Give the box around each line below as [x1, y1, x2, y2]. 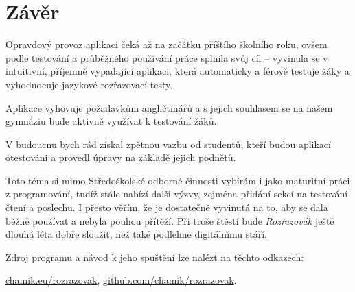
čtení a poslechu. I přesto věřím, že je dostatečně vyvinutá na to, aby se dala [5, 200, 328, 215]
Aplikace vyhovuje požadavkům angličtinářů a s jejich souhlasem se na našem [5, 100, 333, 114]
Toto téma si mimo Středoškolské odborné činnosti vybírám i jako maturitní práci [5, 173, 350, 187]
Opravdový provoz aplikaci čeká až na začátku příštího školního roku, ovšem [5, 37, 328, 51]
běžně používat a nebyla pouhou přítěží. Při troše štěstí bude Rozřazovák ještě [5, 213, 334, 228]
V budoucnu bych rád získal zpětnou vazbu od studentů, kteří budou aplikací [5, 136, 331, 151]
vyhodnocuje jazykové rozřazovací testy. [5, 77, 173, 91]
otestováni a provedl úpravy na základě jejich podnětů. [5, 150, 236, 165]
